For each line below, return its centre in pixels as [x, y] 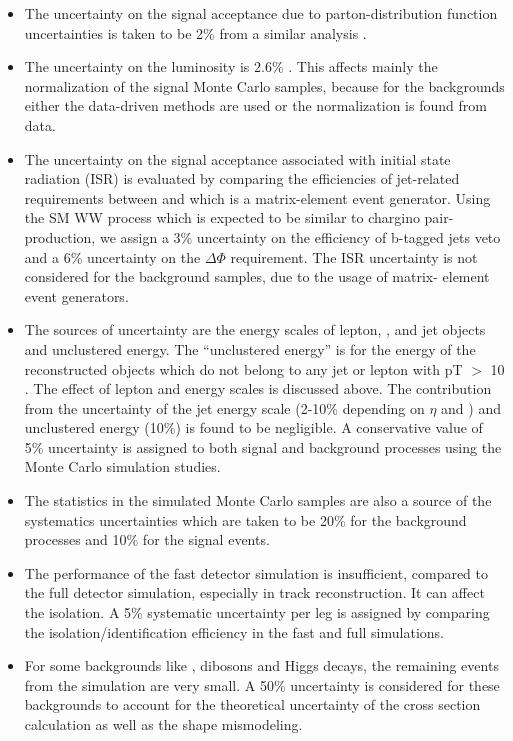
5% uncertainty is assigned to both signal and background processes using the [263, 446]
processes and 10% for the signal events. [147, 539]
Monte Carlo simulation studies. [122, 466]
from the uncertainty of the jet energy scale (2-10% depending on [224, 407]
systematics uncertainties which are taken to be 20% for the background [245, 519]
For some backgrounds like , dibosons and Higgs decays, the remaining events [261, 665]
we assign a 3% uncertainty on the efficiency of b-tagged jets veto [300, 236]
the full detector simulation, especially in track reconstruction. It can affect [254, 592]
